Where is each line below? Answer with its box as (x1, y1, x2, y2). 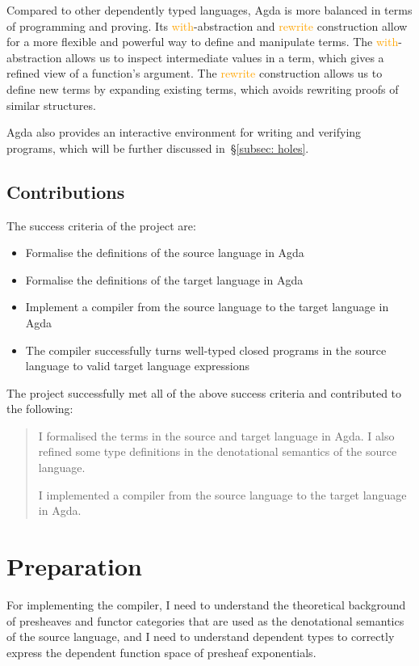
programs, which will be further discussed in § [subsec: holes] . (6, 139, 309, 156)
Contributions (6, 179, 125, 204)
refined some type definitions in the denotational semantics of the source (38, 443, 397, 460)
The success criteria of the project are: (6, 217, 196, 234)
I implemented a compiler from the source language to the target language (38, 486, 407, 503)
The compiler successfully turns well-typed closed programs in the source (25, 341, 387, 358)
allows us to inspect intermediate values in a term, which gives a (65, 48, 384, 65)
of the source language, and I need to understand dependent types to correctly (6, 628, 395, 645)
